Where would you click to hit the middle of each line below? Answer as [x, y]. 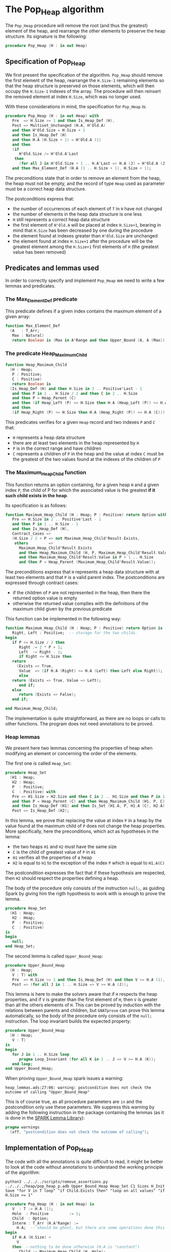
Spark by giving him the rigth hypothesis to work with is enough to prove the [85, 894]
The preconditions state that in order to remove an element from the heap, [83, 178]
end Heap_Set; [20, 946]
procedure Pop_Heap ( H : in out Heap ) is [50, 1204]
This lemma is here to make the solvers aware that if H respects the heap [81, 994]
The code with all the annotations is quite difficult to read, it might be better [84, 1162]
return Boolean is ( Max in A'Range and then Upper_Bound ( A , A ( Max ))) [90, 340]
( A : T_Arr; [25, 331]
